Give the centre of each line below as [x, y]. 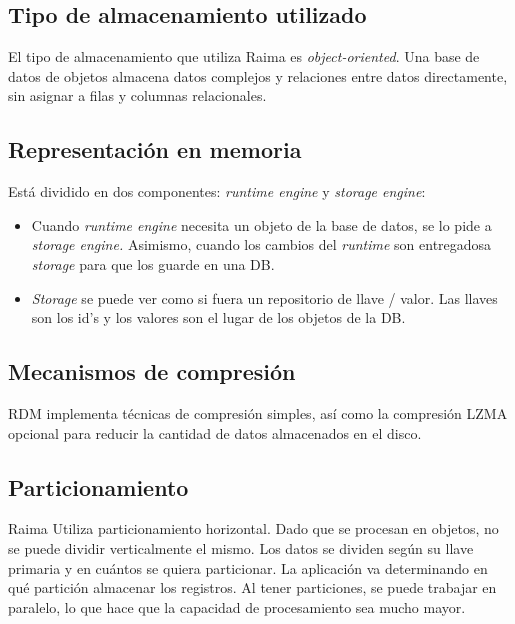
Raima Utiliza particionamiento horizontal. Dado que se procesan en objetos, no [253, 528]
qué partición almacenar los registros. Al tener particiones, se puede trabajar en [252, 587]
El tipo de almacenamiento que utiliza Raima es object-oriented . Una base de [244, 56]
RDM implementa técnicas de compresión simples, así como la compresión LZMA [258, 412]
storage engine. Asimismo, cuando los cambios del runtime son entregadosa [261, 244]
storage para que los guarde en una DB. [153, 263]
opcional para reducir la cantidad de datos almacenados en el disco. [215, 432]
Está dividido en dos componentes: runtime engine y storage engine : [217, 191]
